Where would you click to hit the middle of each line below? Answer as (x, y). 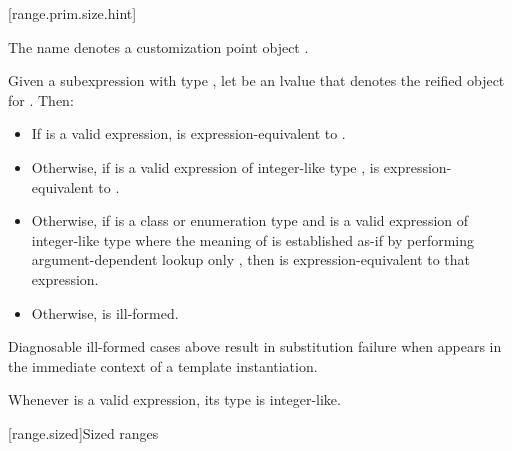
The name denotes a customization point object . (158, 46)
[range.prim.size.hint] (72, 13)
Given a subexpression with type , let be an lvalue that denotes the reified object (256, 80)
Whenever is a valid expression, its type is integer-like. (174, 399)
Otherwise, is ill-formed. (105, 312)
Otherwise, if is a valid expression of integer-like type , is (205, 166)
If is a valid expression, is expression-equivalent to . (188, 133)
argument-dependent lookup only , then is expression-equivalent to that (251, 259)
